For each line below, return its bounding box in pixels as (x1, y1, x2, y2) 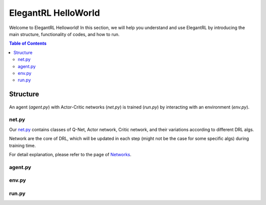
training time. (9, 142, 36, 148)
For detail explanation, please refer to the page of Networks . (9, 152, 132, 157)
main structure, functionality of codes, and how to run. (9, 31, 120, 37)
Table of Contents (9, 40, 47, 46)
